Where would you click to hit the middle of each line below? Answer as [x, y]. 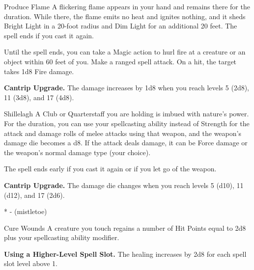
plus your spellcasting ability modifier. [62, 237]
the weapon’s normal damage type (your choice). [77, 152]
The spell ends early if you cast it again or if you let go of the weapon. [110, 169]
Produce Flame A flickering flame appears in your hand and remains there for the [127, 6]
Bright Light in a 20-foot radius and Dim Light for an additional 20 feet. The [121, 26]
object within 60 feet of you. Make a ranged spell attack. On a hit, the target [120, 61]
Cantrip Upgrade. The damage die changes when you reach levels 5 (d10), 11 [124, 185]
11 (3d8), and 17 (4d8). [39, 97]
